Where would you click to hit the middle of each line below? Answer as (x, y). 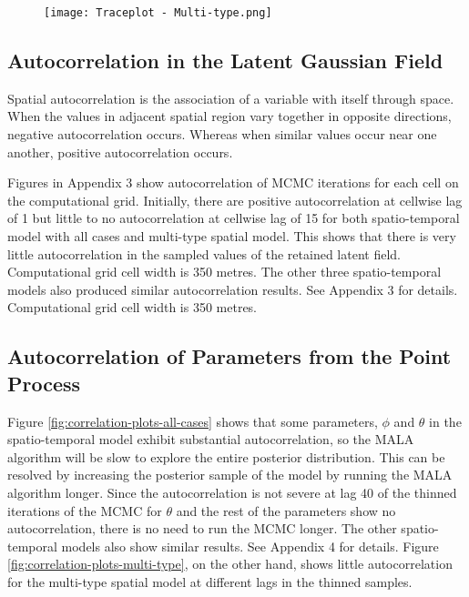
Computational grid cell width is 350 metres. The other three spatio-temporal (224, 272)
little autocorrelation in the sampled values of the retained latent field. (204, 253)
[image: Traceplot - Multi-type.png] (158, 13)
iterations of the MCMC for (85, 510)
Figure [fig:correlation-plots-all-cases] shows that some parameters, (193, 421)
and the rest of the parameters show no (286, 510)
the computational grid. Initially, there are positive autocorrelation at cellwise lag (235, 200)
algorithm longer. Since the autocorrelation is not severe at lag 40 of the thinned (232, 492)
